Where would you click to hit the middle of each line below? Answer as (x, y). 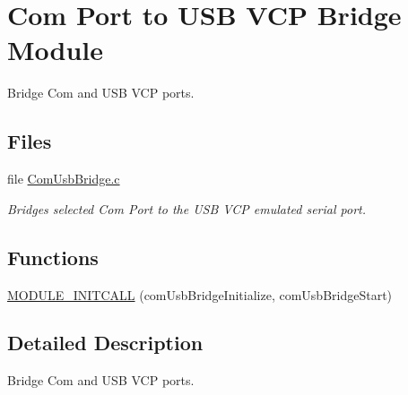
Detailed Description (105, 343)
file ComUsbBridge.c (64, 179)
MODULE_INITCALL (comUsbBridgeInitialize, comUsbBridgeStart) (200, 294)
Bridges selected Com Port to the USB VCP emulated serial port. (187, 208)
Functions (53, 257)
